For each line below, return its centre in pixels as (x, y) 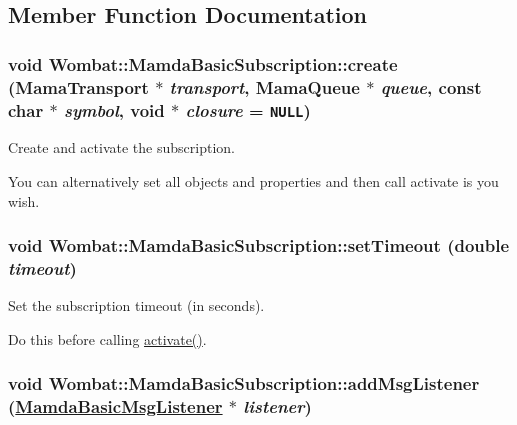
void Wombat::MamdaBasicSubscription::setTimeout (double (259, 245)
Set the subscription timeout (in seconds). (136, 305)
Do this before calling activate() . (107, 338)
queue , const (431, 86)
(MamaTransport (78, 86)
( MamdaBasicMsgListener (115, 406)
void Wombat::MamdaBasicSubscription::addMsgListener (244, 383)
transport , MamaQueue (264, 86)
